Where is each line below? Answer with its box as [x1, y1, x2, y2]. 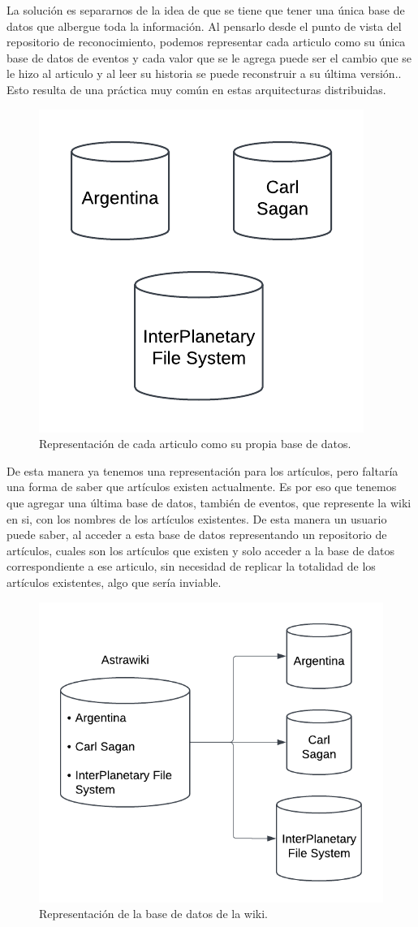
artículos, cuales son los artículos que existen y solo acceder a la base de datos [6, 541, 394, 558]
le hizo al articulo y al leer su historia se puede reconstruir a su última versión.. [6, 65, 402, 82]
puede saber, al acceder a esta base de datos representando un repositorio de [6, 526, 387, 543]
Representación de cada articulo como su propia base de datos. [39, 435, 351, 452]
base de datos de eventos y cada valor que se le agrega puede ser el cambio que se [6, 49, 412, 66]
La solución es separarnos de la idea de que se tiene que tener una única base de [6, 2, 405, 18]
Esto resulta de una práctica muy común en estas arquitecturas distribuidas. [6, 80, 386, 97]
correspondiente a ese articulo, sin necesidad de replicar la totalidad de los [6, 558, 376, 575]
